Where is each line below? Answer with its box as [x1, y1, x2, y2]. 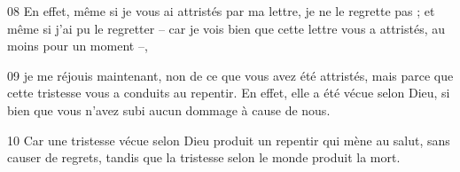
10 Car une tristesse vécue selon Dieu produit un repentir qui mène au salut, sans [7, 130, 450, 149]
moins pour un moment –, [7, 36, 148, 55]
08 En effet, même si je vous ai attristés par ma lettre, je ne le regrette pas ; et [7, 2, 435, 20]
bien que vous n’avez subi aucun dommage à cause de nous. [7, 100, 331, 119]
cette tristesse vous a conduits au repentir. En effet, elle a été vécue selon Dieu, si [7, 83, 450, 102]
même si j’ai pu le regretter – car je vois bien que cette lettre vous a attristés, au [7, 19, 446, 37]
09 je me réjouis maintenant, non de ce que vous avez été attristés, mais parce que [7, 66, 454, 84]
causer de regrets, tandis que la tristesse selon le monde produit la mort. [7, 148, 401, 167]
